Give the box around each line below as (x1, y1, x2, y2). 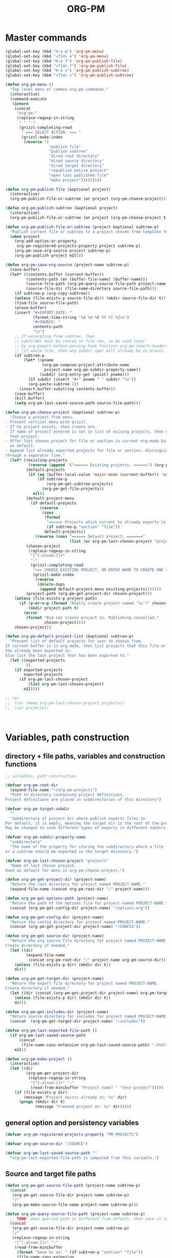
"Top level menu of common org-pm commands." (10, 87, 109, 92)
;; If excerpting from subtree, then (14, 334, 95, 339)
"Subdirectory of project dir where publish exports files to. (10, 816, 147, 821)
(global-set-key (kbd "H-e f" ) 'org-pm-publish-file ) (5, 59, 123, 64)
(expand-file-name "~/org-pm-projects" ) (10, 787, 97, 793)
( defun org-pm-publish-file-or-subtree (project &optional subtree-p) (5, 224, 159, 229)
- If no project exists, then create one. (5, 424, 97, 429)
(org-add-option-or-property (14, 239, 77, 244)
